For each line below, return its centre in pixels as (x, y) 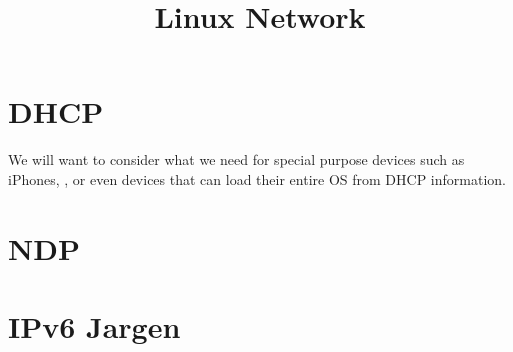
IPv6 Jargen (94, 326)
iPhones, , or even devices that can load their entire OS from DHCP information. (257, 178)
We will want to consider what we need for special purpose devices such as (236, 159)
